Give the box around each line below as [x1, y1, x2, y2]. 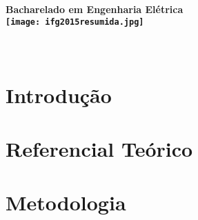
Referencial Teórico [6, 135, 193, 162]
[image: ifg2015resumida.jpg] [6, 16, 144, 27]
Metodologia [6, 188, 126, 217]
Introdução [6, 80, 112, 109]
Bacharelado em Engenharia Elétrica [6, 2, 184, 16]
